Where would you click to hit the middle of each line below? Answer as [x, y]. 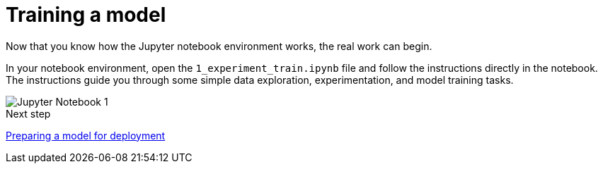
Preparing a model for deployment [86, 135]
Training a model [86, 15]
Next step [28, 113]
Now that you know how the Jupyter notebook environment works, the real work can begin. [219, 46]
